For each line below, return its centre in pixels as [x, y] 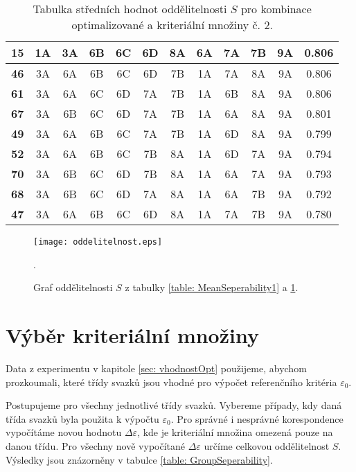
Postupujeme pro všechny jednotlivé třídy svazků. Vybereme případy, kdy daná [174, 405]
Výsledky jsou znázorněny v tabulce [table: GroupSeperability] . [139, 459]
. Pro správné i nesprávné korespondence [257, 418]
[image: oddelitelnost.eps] [98, 242]
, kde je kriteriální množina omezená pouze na [235, 432]
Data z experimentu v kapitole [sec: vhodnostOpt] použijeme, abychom [156, 368]
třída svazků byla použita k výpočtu [82, 418]
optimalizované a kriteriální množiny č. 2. [172, 25]
